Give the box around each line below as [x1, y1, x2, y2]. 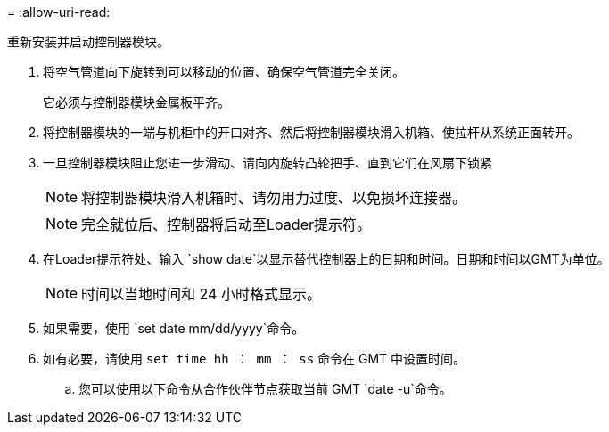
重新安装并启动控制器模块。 [7, 34, 169, 49]
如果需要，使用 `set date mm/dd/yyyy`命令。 [43, 321, 305, 336]
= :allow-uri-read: [7, 4, 111, 20]
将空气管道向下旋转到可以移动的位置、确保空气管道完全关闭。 [43, 64, 405, 79]
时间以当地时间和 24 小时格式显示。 [81, 285, 321, 303]
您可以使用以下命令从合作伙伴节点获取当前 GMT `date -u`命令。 [78, 381, 452, 396]
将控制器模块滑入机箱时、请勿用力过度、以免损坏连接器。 [81, 189, 467, 207]
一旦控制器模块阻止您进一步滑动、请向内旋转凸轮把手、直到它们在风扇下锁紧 [43, 155, 492, 170]
